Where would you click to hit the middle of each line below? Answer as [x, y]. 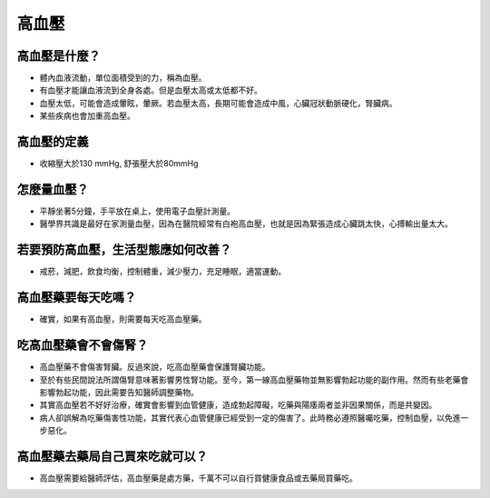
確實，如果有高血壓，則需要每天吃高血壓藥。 [123, 319]
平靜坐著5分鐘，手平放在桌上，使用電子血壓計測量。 [137, 211]
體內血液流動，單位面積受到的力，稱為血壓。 [123, 78]
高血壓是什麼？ [59, 56]
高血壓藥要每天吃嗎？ [76, 298]
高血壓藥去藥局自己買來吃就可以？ [112, 456]
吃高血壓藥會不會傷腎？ [83, 345]
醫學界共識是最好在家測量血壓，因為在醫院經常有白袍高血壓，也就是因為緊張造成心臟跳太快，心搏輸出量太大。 [246, 224]
